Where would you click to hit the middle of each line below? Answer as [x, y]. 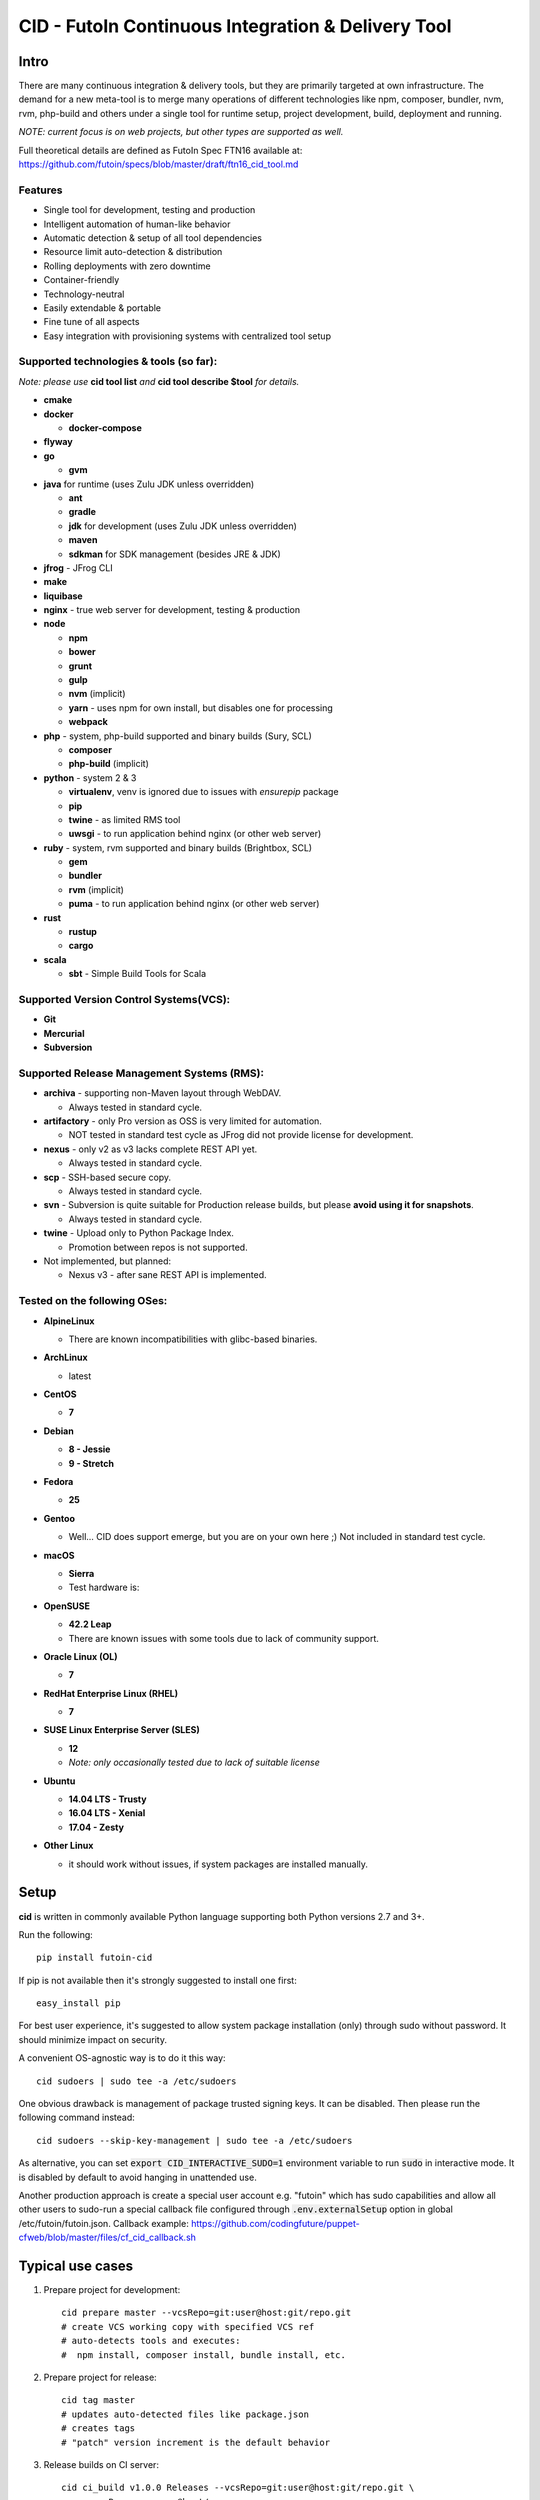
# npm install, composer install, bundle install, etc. [204, 2354]
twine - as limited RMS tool [124, 819]
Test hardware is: [104, 1587]
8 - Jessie [89, 1449]
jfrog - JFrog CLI [78, 567]
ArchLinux [66, 1357]
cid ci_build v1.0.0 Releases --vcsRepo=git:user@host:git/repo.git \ [238, 2488]
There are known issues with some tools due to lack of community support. [223, 1638]
